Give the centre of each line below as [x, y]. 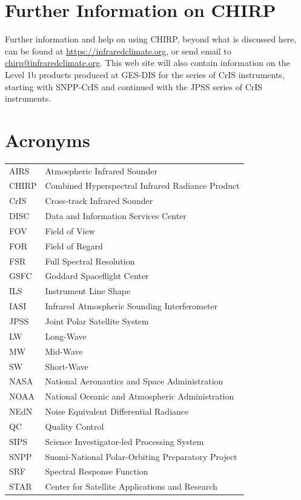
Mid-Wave [64, 351]
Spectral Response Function [97, 471]
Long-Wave [66, 336]
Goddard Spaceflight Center [97, 276]
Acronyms [48, 140]
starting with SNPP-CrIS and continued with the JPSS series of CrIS [134, 86]
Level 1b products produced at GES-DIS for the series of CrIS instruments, [145, 74]
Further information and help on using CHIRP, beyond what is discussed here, [151, 39]
